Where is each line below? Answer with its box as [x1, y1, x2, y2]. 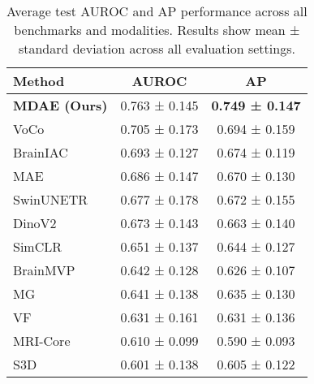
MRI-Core [13, 331, 71, 350]
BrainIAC [13, 143, 68, 162]
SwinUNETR [13, 190, 88, 209]
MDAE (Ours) [13, 96, 108, 114]
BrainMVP [13, 261, 75, 279]
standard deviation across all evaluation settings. [18, 39, 295, 58]
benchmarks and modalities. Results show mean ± [14, 20, 300, 39]
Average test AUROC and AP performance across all [6, 2, 308, 20]
